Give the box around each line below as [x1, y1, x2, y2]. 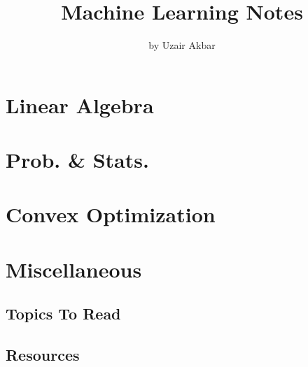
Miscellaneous [6, 254, 142, 283]
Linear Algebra [6, 90, 154, 119]
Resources [6, 344, 80, 366]
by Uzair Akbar [148, 38, 216, 52]
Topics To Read [6, 303, 121, 324]
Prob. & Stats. [6, 145, 149, 174]
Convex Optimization [6, 200, 216, 229]
